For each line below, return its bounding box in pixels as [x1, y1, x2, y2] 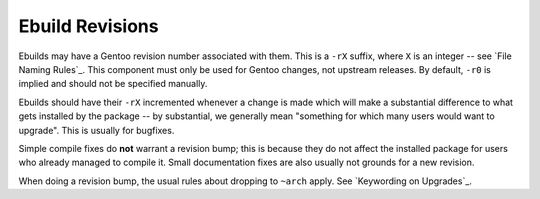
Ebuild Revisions [18, 15, 159, 37]
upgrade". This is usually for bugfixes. [18, 124, 175, 136]
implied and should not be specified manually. [18, 78, 208, 90]
